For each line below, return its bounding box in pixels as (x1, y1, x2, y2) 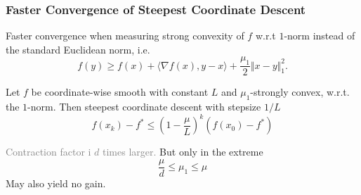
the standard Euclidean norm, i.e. (6, 42, 150, 56)
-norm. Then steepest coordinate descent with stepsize (27, 99, 261, 114)
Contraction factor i (6, 144, 91, 159)
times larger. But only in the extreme (103, 144, 263, 159)
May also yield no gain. (6, 175, 106, 190)
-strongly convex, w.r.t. (250, 84, 350, 99)
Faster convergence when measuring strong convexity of (6, 28, 244, 43)
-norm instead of (284, 28, 355, 43)
